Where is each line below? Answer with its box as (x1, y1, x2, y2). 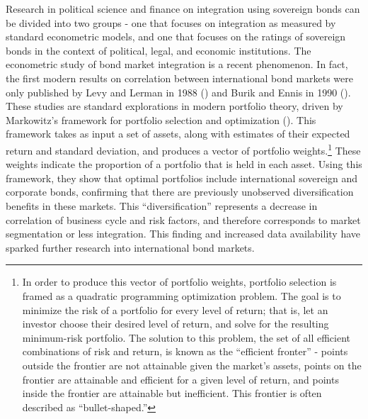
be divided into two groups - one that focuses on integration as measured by (6, 15, 336, 30)
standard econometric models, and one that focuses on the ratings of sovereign (6, 29, 346, 44)
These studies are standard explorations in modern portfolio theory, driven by (6, 99, 343, 113)
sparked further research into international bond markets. (6, 240, 255, 255)
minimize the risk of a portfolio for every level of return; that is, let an (22, 302, 328, 317)
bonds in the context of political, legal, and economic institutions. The (6, 43, 311, 57)
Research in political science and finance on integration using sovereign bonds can (6, 1, 360, 16)
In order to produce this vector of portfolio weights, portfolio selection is (22, 274, 337, 289)
